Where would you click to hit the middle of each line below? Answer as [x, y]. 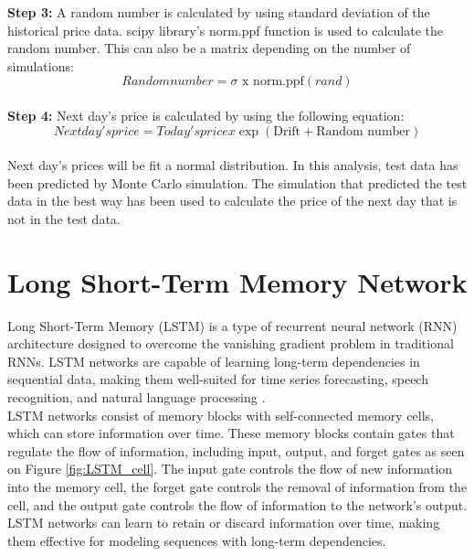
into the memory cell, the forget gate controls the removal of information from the [237, 486]
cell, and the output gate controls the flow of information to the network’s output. [237, 504]
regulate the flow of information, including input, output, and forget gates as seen [236, 450]
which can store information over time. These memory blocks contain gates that [231, 433]
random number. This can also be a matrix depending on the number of [209, 48]
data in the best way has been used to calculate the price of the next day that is [232, 201]
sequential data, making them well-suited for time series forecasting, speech [218, 379]
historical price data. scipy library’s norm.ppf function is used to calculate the [226, 30]
